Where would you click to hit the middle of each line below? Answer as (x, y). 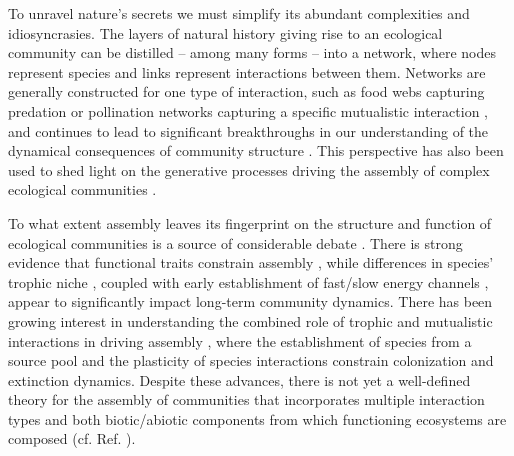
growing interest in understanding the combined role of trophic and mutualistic (250, 320)
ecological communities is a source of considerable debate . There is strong (235, 242)
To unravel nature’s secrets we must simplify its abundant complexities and (239, 13)
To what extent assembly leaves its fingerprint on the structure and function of (250, 222)
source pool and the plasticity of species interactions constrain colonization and (251, 360)
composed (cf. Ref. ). (72, 438)
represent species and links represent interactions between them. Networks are (247, 71)
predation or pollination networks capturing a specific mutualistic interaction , (248, 110)
